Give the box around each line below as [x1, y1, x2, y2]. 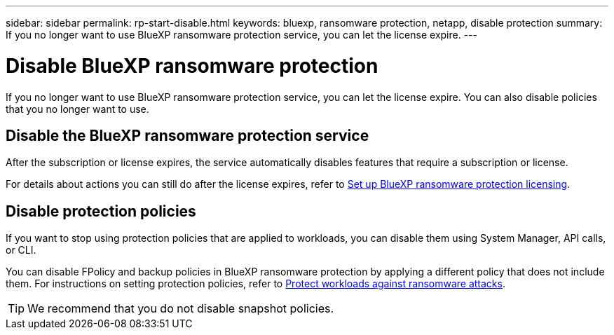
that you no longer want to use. [6, 102, 149, 115]
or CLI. [6, 244, 36, 257]
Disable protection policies [6, 202, 196, 220]
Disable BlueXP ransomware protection [6, 53, 378, 78]
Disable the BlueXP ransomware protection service [6, 126, 369, 144]
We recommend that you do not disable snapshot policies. [27, 301, 334, 316]
